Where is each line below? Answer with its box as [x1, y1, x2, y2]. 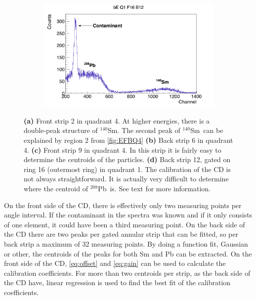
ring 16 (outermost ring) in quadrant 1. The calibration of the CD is [24, 164, 231, 174]
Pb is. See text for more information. [98, 183, 211, 194]
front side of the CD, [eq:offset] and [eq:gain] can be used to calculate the [4, 258, 226, 268]
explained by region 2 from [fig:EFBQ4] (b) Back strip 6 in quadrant [24, 135, 233, 145]
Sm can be [190, 125, 223, 135]
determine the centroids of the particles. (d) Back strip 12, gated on [24, 154, 231, 165]
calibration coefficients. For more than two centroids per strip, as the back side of [4, 267, 251, 278]
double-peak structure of [24, 125, 98, 135]
